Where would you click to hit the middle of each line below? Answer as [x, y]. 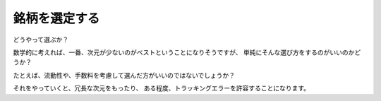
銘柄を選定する [56, 18]
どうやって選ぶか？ [41, 40]
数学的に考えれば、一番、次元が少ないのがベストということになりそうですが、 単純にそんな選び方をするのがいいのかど [187, 52]
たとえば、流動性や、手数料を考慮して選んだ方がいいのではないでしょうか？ [124, 75]
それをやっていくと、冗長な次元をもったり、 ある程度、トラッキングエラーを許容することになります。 [162, 88]
